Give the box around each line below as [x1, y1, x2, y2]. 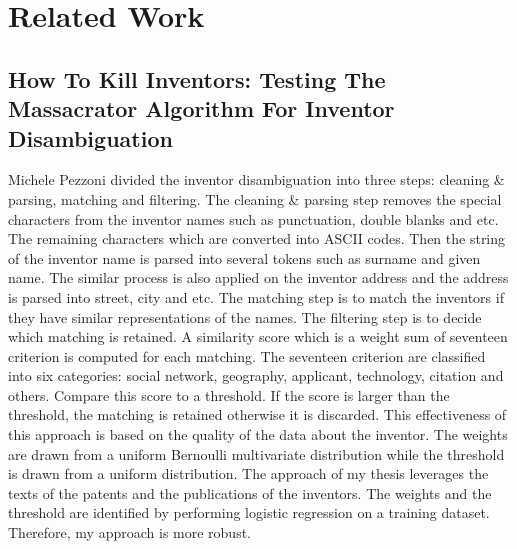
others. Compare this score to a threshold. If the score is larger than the [8, 384, 450, 405]
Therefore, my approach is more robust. [8, 522, 252, 543]
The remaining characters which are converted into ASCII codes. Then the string [8, 228, 506, 249]
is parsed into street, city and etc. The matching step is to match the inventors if [8, 286, 504, 307]
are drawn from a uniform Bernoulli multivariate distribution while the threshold [8, 443, 505, 464]
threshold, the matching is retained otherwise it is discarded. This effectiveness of [8, 404, 507, 425]
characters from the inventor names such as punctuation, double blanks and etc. [8, 208, 499, 229]
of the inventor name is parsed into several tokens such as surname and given [8, 247, 481, 268]
